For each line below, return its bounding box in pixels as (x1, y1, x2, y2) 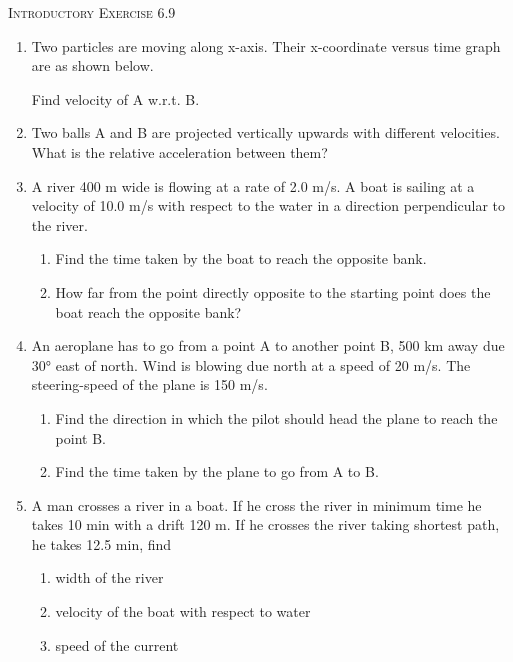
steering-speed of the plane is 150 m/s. (31, 374, 268, 395)
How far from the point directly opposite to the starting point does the (55, 281, 491, 302)
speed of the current (55, 634, 179, 655)
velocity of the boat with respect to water (55, 601, 311, 622)
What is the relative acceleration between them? (31, 141, 328, 162)
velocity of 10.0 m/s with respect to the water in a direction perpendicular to (31, 195, 506, 216)
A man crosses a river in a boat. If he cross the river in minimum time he (31, 494, 482, 515)
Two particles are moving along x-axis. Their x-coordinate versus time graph (31, 35, 501, 56)
